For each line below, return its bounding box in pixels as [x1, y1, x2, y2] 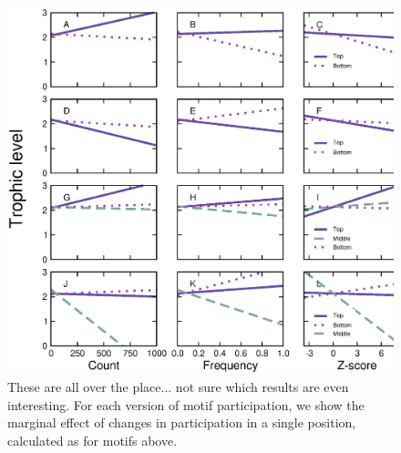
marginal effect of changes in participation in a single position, [7, 413, 356, 432]
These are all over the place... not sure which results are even [7, 377, 349, 396]
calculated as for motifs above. [7, 430, 178, 449]
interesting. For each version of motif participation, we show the [7, 395, 365, 414]
